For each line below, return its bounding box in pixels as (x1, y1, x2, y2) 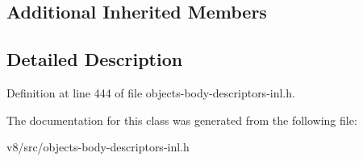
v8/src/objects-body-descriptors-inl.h (6, 138, 190, 155)
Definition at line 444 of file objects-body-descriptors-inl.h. (6, 84, 295, 101)
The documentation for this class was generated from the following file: (6, 111, 357, 128)
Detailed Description (6, 47, 183, 72)
